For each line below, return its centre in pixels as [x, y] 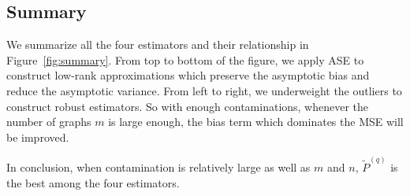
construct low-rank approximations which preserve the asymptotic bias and [188, 75]
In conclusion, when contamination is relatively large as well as [158, 167]
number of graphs [49, 122]
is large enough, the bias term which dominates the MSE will [256, 122]
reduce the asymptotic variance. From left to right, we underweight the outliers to [204, 90]
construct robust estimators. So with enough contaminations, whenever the [188, 106]
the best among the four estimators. [93, 182]
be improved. [38, 137]
